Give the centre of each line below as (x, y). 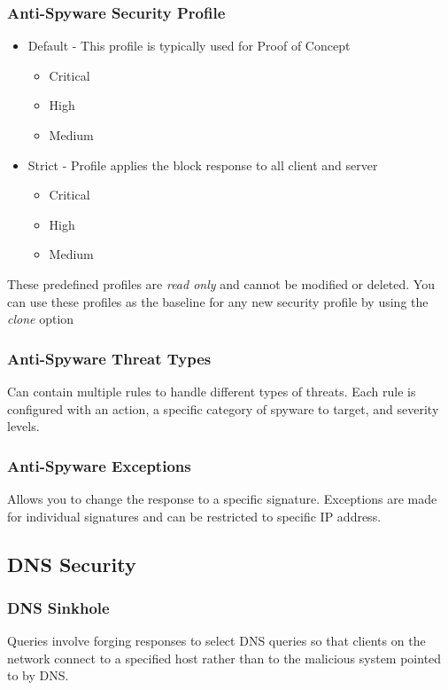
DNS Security (72, 564)
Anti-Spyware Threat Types (109, 358)
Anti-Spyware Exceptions (99, 465)
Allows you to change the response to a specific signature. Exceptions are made (222, 498)
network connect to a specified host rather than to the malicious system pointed (224, 658)
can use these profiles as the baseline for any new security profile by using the (218, 301)
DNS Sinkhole (58, 607)
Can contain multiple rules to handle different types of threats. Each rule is (212, 391)
